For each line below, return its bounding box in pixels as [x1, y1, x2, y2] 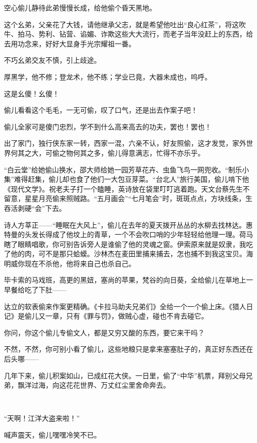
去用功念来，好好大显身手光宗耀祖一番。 [4, 38, 135, 48]
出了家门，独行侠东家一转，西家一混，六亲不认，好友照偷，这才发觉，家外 [4, 138, 246, 148]
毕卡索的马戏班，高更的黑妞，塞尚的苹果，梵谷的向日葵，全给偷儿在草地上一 [4, 275, 253, 285]
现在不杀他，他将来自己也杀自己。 [24, 258, 135, 268]
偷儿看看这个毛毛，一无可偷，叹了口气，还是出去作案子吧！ [4, 105, 198, 115]
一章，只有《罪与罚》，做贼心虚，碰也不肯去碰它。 [45, 311, 208, 321]
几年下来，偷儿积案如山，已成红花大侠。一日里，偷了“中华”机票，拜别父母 [4, 370, 246, 380]
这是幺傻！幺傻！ [4, 88, 59, 98]
